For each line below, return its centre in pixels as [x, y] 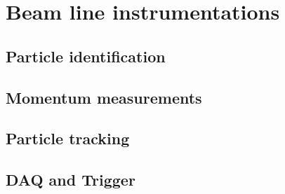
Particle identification [86, 56]
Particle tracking [68, 138]
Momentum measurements [104, 97]
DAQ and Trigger [71, 180]
